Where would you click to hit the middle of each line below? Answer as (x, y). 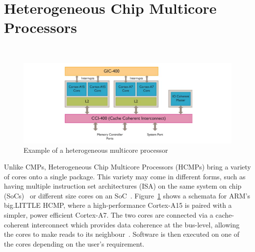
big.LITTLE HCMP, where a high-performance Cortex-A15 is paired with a (118, 205)
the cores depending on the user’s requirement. (74, 243)
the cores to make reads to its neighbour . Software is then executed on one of (122, 234)
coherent (17, 224)
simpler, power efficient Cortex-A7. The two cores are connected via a (109, 215)
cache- (225, 215)
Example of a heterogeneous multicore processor (96, 150)
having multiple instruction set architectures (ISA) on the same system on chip (123, 186)
